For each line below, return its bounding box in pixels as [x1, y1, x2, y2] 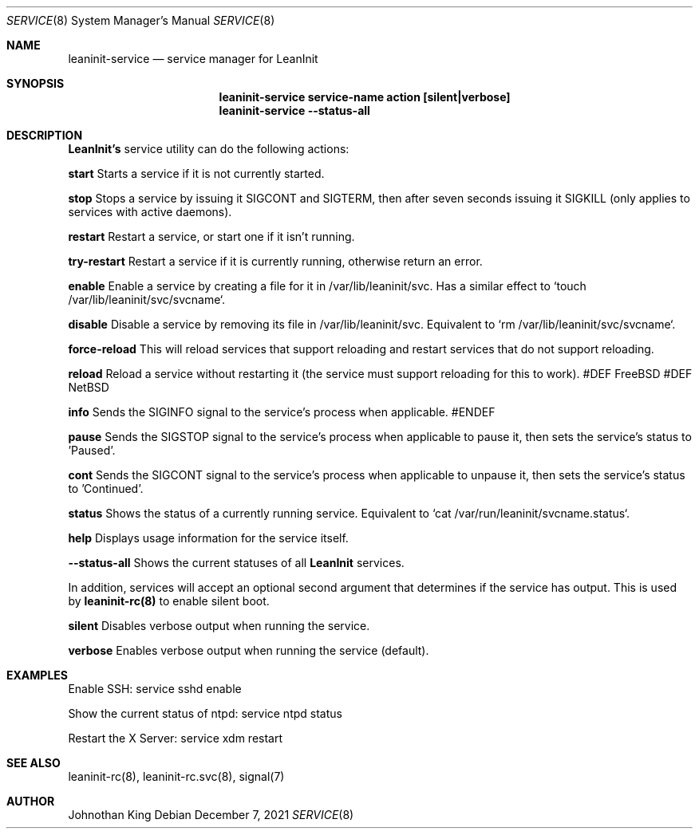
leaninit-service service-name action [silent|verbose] [219, 90, 511, 104]
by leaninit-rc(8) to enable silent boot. [68, 594, 270, 608]
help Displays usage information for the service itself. [68, 531, 349, 545]
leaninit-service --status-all [219, 104, 370, 117]
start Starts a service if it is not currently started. [68, 167, 325, 180]
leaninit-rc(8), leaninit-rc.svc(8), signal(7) [68, 770, 285, 783]
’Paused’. [68, 443, 116, 457]
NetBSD [68, 380, 109, 394]
